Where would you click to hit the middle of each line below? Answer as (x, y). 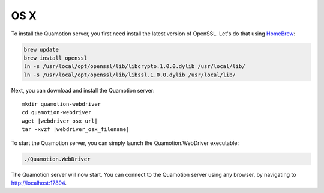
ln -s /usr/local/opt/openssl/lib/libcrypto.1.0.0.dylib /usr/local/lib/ (134, 66)
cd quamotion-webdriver (57, 112)
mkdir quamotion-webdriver (61, 104)
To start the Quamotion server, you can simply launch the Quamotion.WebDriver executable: (125, 143)
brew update (41, 49)
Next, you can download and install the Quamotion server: (83, 90)
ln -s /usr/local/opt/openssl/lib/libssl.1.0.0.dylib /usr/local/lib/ (130, 75)
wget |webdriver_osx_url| (60, 121)
